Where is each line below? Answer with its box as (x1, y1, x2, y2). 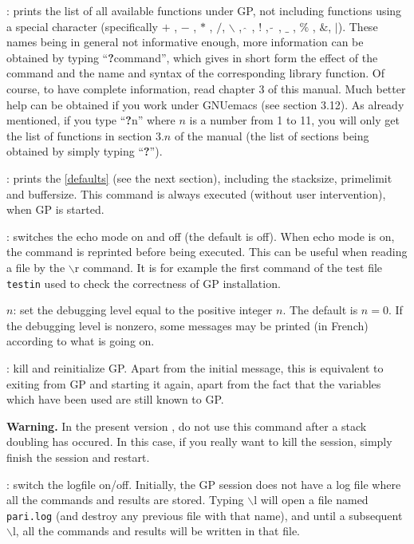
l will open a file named (254, 491, 369, 508)
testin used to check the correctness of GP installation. (6, 274, 281, 291)
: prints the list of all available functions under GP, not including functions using (6, 2, 402, 18)
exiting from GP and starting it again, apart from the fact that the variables (6, 375, 381, 392)
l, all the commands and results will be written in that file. (12, 522, 300, 539)
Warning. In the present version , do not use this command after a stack (6, 417, 367, 434)
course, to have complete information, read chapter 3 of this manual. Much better (6, 80, 406, 97)
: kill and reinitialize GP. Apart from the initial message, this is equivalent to (6, 359, 384, 376)
